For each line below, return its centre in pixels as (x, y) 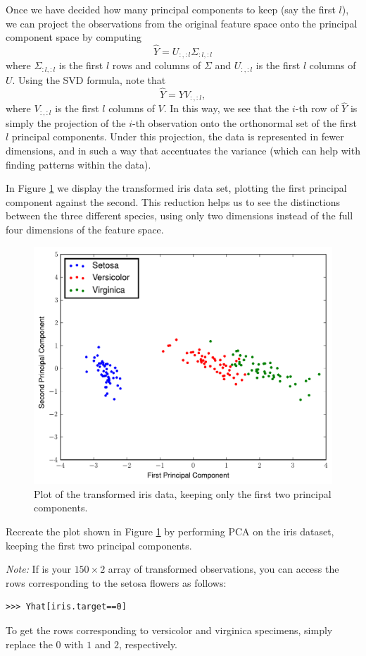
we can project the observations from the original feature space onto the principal (182, 23)
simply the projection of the (66, 122)
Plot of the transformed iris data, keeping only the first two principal (183, 493)
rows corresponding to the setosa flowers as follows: (116, 582)
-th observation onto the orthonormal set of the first (244, 122)
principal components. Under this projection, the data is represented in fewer (178, 136)
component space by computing (74, 37)
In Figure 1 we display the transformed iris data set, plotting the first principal (176, 188)
